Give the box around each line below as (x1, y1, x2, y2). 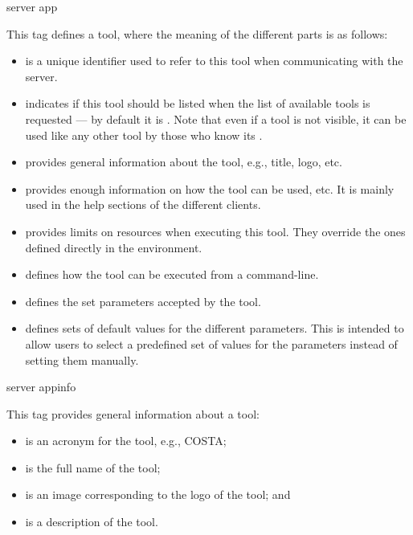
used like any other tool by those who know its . (25, 126, 263, 143)
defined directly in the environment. (25, 239, 202, 255)
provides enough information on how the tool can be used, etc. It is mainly (25, 180, 395, 197)
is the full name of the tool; (25, 459, 161, 476)
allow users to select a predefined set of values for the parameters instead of (25, 335, 398, 352)
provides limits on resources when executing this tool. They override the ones (25, 223, 406, 239)
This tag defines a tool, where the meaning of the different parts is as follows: (6, 25, 388, 42)
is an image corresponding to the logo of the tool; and (25, 486, 291, 503)
